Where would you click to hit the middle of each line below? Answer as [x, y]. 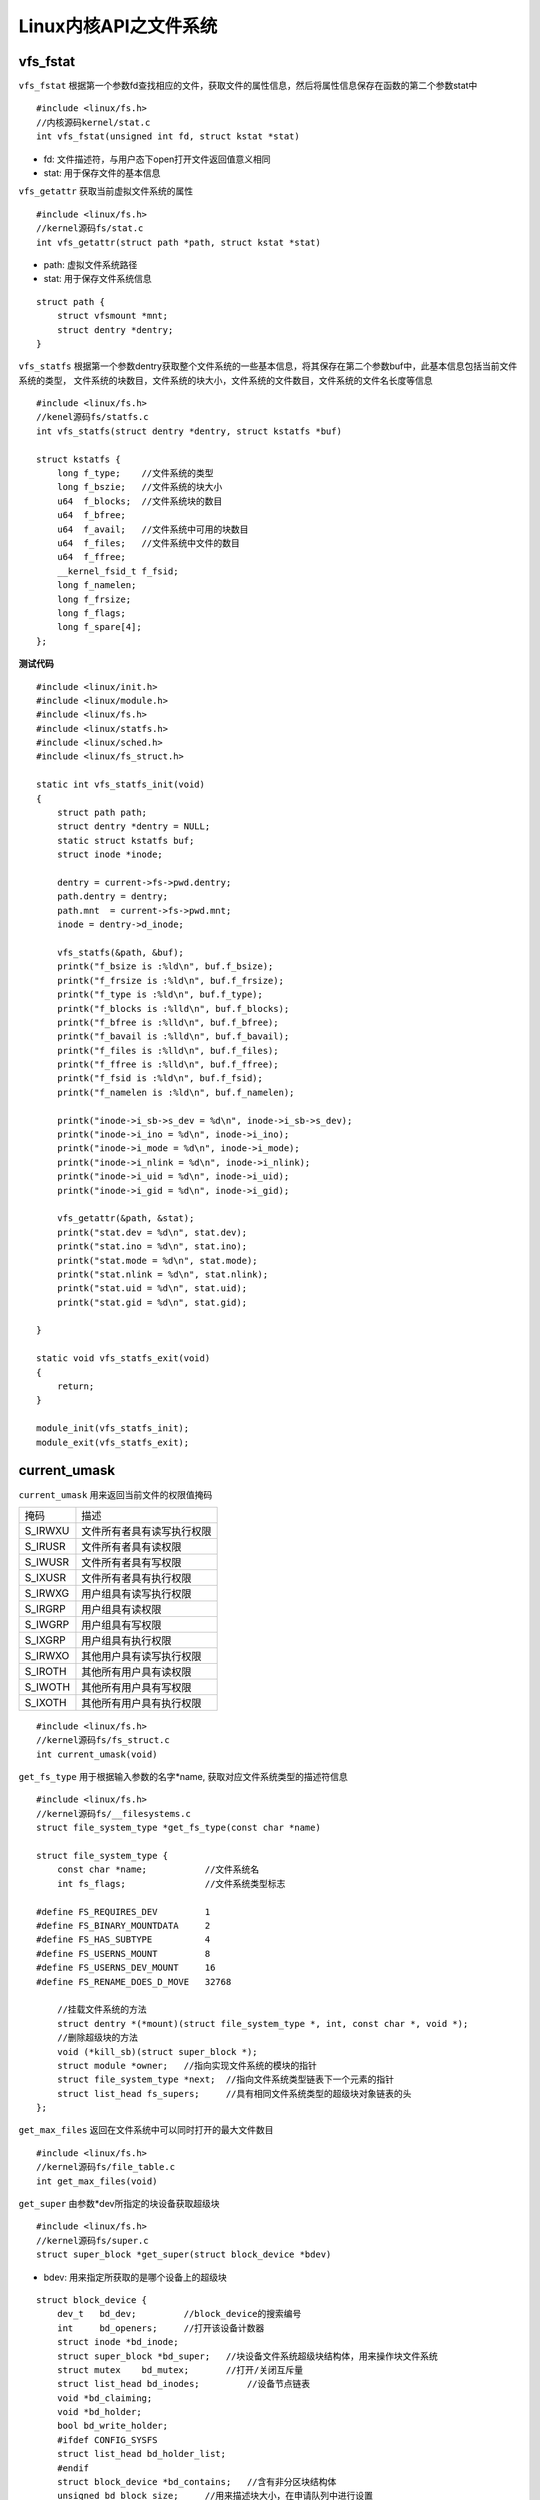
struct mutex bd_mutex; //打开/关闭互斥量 [180, 2369]
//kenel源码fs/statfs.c [92, 417]
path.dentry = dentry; [112, 896]
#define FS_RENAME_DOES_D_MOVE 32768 [134, 1981]
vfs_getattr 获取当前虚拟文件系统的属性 [106, 191]
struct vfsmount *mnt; [112, 316]
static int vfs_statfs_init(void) [120, 784]
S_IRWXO [47, 1655]
